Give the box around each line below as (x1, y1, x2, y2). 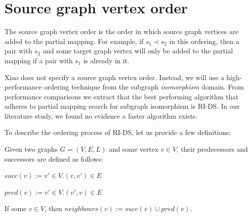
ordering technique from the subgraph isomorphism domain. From (44, 82, 244, 92)
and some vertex (109, 144, 159, 154)
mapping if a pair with (4, 55, 73, 65)
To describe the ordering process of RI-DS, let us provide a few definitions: (4, 127, 231, 137)
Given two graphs (4, 144, 58, 154)
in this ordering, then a (169, 36, 240, 46)
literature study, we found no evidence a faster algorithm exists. (4, 110, 198, 121)
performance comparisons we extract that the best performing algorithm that (4, 91, 239, 101)
